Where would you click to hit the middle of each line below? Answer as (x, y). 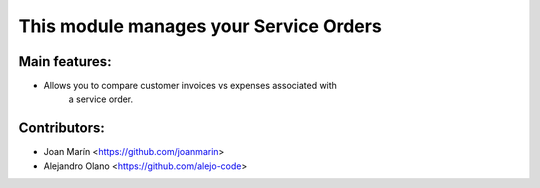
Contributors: (61, 128)
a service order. (101, 99)
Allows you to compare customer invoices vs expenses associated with (190, 86)
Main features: (65, 61)
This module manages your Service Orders (200, 26)
